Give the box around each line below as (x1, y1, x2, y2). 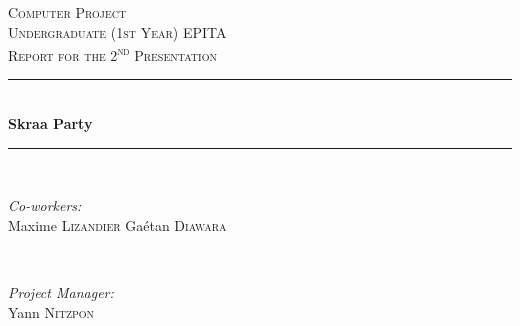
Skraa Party (8, 113, 93, 134)
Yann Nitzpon (8, 301, 95, 322)
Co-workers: (8, 195, 82, 216)
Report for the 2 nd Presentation (8, 42, 217, 65)
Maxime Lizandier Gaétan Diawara (8, 214, 227, 235)
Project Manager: (8, 282, 114, 302)
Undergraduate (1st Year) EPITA (8, 21, 227, 42)
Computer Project (8, 2, 127, 22)
